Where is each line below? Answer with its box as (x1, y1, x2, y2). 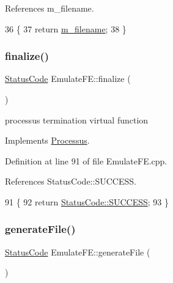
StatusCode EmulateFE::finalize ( (5, 72, 131, 85)
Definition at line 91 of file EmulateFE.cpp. (5, 154, 167, 167)
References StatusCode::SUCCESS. (5, 175, 136, 188)
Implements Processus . (5, 134, 90, 147)
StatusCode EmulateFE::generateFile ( (5, 245, 150, 258)
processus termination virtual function (5, 113, 149, 126)
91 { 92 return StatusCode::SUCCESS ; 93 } (5, 195, 169, 208)
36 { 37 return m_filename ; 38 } (5, 22, 127, 35)
